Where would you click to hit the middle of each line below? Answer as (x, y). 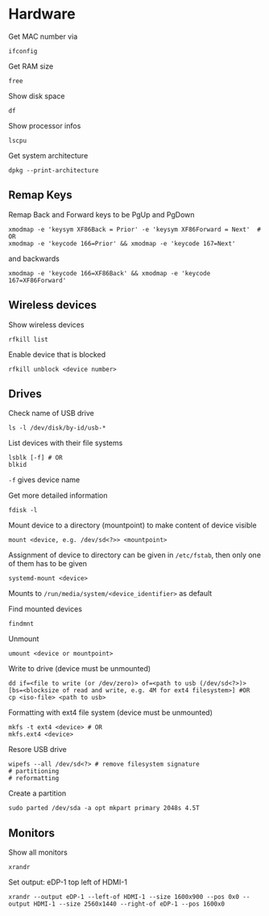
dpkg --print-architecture (54, 170)
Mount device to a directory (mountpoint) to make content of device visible (132, 525)
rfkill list (28, 339)
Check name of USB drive (51, 414)
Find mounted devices (46, 609)
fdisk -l (23, 511)
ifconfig (23, 51)
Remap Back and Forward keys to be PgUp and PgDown (101, 214)
